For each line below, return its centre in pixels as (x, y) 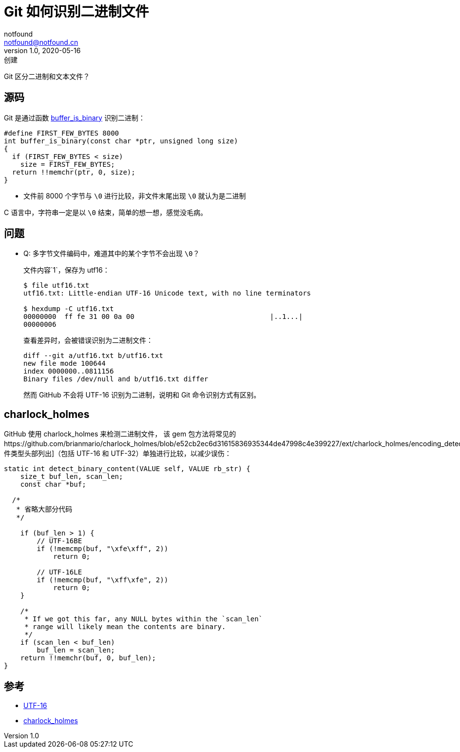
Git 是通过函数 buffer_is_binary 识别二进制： (75, 118)
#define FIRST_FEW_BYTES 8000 (62, 133)
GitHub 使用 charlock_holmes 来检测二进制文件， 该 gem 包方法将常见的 (120, 434)
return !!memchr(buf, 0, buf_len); (88, 658)
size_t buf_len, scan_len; (72, 477)
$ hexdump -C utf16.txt (69, 309)
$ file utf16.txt (56, 286)
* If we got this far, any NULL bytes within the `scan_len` (144, 619)
